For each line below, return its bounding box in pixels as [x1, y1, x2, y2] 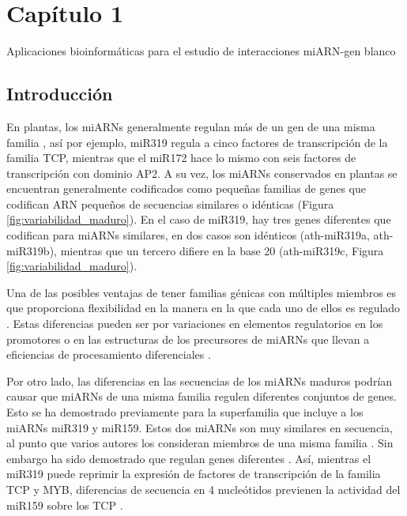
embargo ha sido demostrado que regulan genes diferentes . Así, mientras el [6, 450, 371, 466]
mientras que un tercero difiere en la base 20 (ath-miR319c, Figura [60, 242, 384, 258]
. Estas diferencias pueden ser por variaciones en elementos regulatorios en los [6, 315, 383, 332]
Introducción [6, 81, 113, 106]
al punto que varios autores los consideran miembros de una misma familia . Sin [6, 435, 394, 451]
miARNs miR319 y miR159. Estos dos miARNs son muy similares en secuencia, [6, 419, 393, 435]
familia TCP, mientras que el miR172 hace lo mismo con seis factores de [6, 149, 356, 166]
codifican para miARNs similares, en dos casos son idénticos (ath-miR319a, [6, 227, 370, 243]
